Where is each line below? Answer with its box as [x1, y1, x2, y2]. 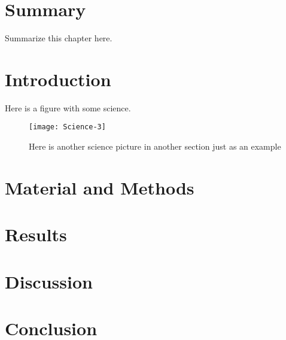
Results [5, 222, 67, 247]
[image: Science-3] [29, 123, 106, 132]
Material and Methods [5, 175, 194, 199]
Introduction [5, 66, 111, 91]
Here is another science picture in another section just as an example [29, 140, 281, 153]
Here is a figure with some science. [5, 101, 131, 114]
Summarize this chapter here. [5, 32, 112, 44]
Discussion [5, 269, 93, 293]
